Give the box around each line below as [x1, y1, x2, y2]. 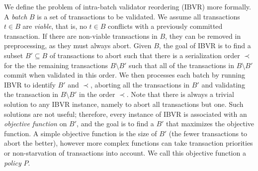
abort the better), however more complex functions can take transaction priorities [4, 138, 253, 148]
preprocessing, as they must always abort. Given [4, 40, 152, 51]
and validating [201, 79, 245, 89]
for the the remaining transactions [4, 60, 108, 70]
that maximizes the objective [166, 118, 255, 129]
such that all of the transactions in [129, 60, 234, 70]
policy [4, 157, 21, 168]
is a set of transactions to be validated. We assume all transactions [37, 11, 240, 21]
